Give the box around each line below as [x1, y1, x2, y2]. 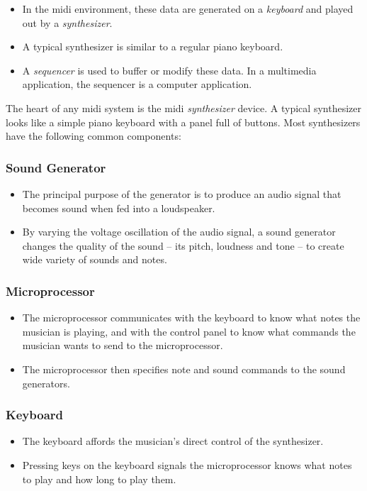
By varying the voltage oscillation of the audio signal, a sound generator [22, 224, 336, 239]
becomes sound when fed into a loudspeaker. [22, 200, 215, 215]
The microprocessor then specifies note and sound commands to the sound [22, 361, 346, 376]
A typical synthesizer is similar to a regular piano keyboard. [22, 39, 283, 54]
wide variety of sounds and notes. [22, 252, 167, 267]
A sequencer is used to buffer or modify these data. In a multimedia [22, 62, 317, 77]
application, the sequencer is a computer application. [22, 77, 252, 92]
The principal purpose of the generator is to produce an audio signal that [22, 186, 341, 201]
